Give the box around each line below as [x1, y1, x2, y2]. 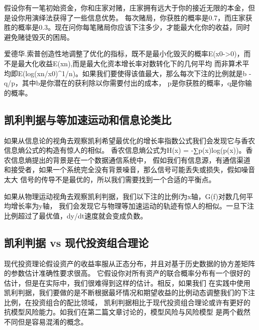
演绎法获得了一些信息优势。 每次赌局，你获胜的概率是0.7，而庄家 [31, 12, 246, 22]
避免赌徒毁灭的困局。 [4, 31, 74, 42]
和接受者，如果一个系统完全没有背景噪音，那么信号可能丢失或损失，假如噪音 [4, 164, 255, 175]
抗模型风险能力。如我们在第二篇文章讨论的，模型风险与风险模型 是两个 [4, 307, 237, 317]
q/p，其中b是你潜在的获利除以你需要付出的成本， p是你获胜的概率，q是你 [4, 78, 245, 88]
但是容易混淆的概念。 [17, 317, 88, 327]
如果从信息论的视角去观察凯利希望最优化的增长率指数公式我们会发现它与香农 [4, 135, 255, 145]
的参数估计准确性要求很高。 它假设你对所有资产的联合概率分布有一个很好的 [4, 268, 251, 278]
